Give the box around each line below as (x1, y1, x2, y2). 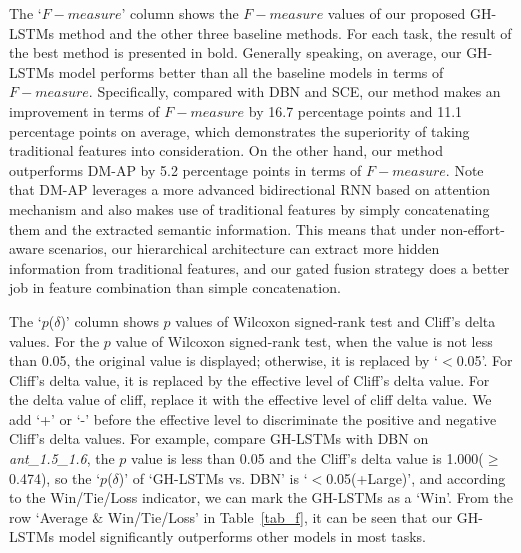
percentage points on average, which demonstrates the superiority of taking (9, 120, 470, 141)
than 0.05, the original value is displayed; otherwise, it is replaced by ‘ (9, 350, 438, 371)
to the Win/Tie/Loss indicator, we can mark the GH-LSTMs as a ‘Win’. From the (9, 487, 513, 508)
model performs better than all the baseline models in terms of (58, 61, 444, 82)
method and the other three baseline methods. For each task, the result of (58, 22, 512, 43)
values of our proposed (327, 3, 466, 23)
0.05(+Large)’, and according (326, 467, 506, 488)
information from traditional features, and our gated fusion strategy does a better (9, 257, 510, 278)
